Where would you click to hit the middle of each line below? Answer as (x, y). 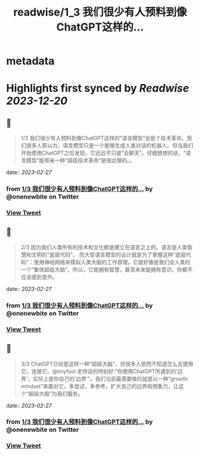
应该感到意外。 (39, 277)
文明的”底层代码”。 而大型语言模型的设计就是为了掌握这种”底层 (109, 255)
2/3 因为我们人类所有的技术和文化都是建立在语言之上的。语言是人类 (104, 247)
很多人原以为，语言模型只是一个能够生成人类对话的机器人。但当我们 (110, 146)
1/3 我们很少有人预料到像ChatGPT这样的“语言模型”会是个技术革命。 (104, 138)
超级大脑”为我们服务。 (56, 394)
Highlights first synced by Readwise (98, 89)
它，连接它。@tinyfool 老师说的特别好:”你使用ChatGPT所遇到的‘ (99, 371)
